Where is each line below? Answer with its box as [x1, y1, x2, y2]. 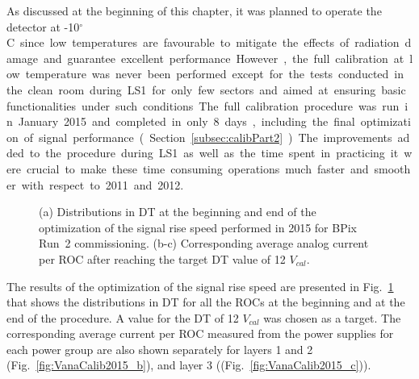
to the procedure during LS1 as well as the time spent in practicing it [29, 144, 399, 161]
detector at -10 [6, 18, 80, 35]
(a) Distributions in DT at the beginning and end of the [39, 203, 316, 220]
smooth [374, 160, 411, 177]
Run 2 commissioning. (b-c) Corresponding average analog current [39, 235, 369, 252]
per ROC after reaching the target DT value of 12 [39, 250, 286, 267]
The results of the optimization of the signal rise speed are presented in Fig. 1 [6, 277, 394, 294]
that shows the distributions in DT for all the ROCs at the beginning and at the [6, 294, 405, 310]
